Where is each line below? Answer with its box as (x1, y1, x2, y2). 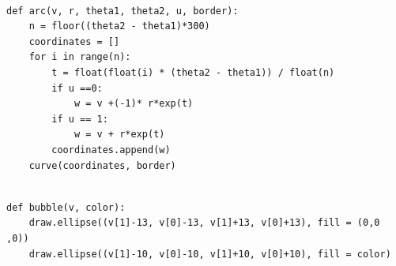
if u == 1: (51, 113, 108, 125)
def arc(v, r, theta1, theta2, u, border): (6, 5, 239, 17)
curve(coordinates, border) (28, 159, 176, 171)
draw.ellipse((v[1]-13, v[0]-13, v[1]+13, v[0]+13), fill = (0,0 (28, 217, 380, 229)
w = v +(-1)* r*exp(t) (74, 98, 194, 110)
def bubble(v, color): (6, 201, 126, 213)
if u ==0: (51, 82, 103, 94)
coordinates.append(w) (51, 144, 171, 155)
